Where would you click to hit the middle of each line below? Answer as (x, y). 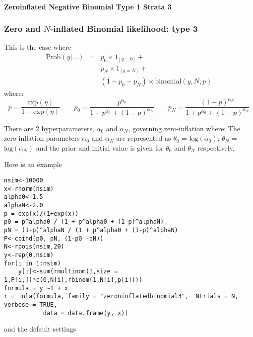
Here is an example (33, 164)
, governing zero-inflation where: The (184, 128)
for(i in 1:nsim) (32, 263)
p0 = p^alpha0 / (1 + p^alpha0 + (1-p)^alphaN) (84, 222)
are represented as (144, 138)
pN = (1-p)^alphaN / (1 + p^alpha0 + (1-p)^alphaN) (91, 230)
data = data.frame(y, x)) (86, 313)
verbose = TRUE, (31, 304)
